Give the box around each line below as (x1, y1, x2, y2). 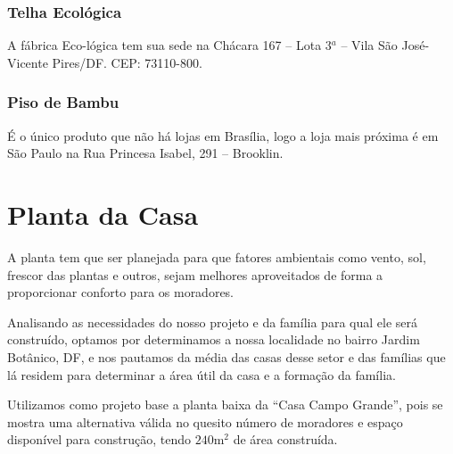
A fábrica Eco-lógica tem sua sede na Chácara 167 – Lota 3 (7, 36, 332, 54)
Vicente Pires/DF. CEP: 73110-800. (7, 53, 202, 71)
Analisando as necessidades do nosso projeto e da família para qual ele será (7, 312, 417, 331)
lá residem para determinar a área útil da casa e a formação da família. (7, 365, 396, 384)
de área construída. (233, 430, 338, 449)
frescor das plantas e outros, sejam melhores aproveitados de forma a (7, 265, 383, 284)
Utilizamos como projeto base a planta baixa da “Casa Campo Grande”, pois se (7, 395, 443, 414)
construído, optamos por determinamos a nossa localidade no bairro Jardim (7, 330, 420, 349)
